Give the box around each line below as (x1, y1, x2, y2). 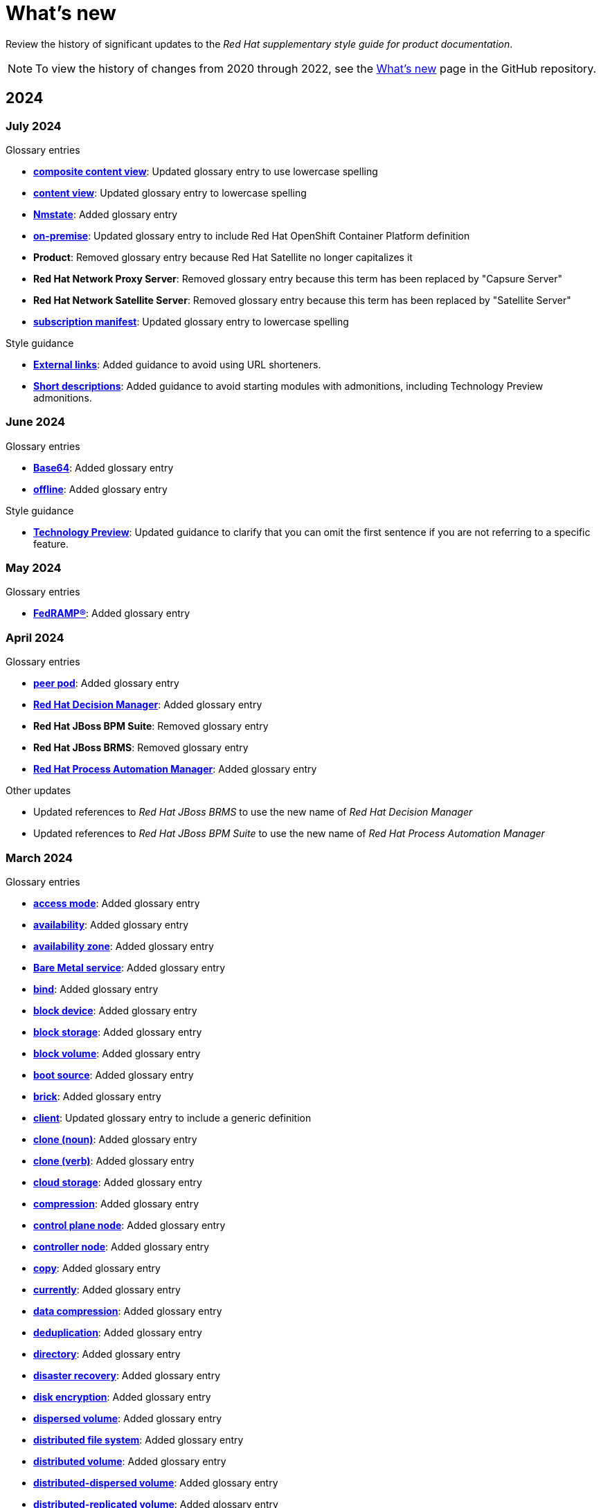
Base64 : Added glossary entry (33, 461, 174, 474)
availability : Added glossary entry (33, 918, 189, 931)
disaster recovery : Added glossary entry (33, 1369, 220, 1381)
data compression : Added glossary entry (33, 1304, 222, 1317)
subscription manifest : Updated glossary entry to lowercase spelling (33, 315, 349, 327)
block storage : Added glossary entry (33, 1025, 202, 1038)
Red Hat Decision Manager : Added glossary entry (33, 699, 262, 711)
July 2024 (6, 118, 62, 133)
